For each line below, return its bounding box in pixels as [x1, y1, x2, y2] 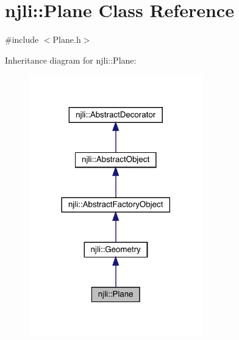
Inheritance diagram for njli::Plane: [5, 53, 137, 66]
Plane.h [52, 33, 81, 46]
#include [5, 33, 39, 46]
